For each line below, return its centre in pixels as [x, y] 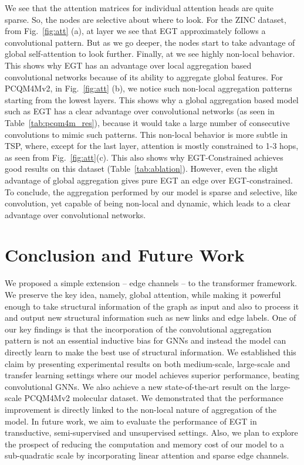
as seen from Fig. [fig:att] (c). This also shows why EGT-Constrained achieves [144, 157]
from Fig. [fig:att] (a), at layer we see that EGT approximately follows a [135, 31]
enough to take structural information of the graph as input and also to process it [152, 306]
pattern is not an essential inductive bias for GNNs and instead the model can [146, 340]
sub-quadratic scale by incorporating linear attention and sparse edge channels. [147, 455]
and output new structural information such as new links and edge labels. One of [151, 318]
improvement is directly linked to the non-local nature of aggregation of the [141, 409]
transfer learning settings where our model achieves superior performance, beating [152, 375]
